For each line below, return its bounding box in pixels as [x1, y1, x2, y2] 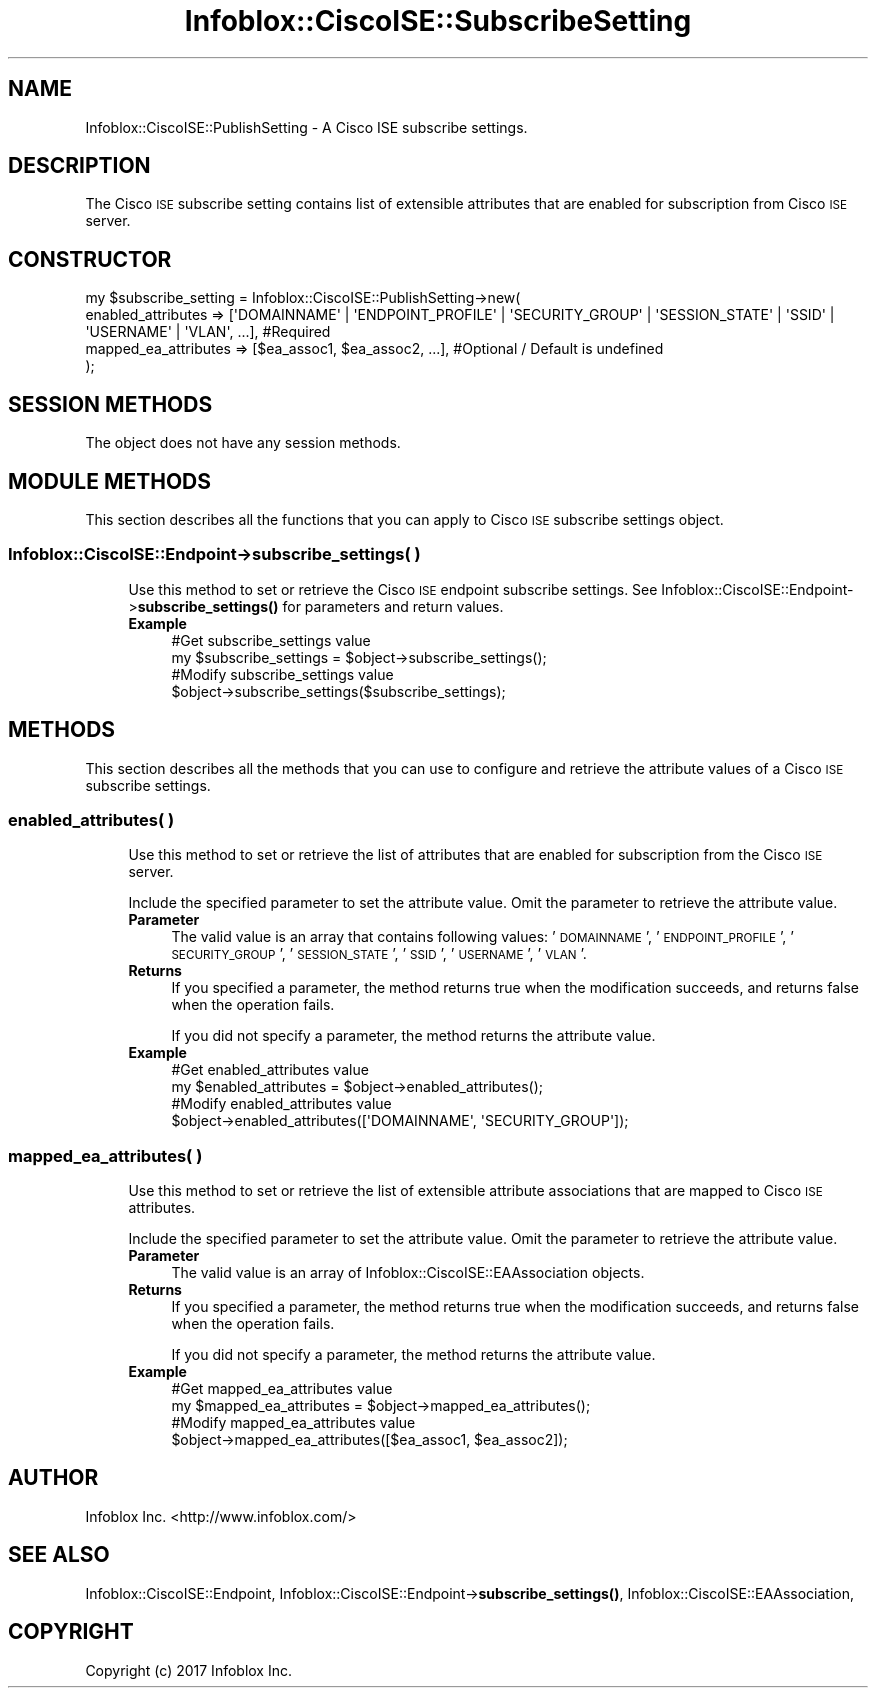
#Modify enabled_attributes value [171, 1095, 392, 1113]
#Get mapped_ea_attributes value [171, 1380, 393, 1398]
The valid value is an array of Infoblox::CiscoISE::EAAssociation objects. [171, 1264, 645, 1282]
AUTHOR [8, 1465, 99, 1491]
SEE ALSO [8, 1542, 110, 1568]
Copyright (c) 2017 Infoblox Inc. [85, 1661, 292, 1679]
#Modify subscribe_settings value [171, 665, 394, 683]
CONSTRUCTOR [8, 246, 172, 272]
